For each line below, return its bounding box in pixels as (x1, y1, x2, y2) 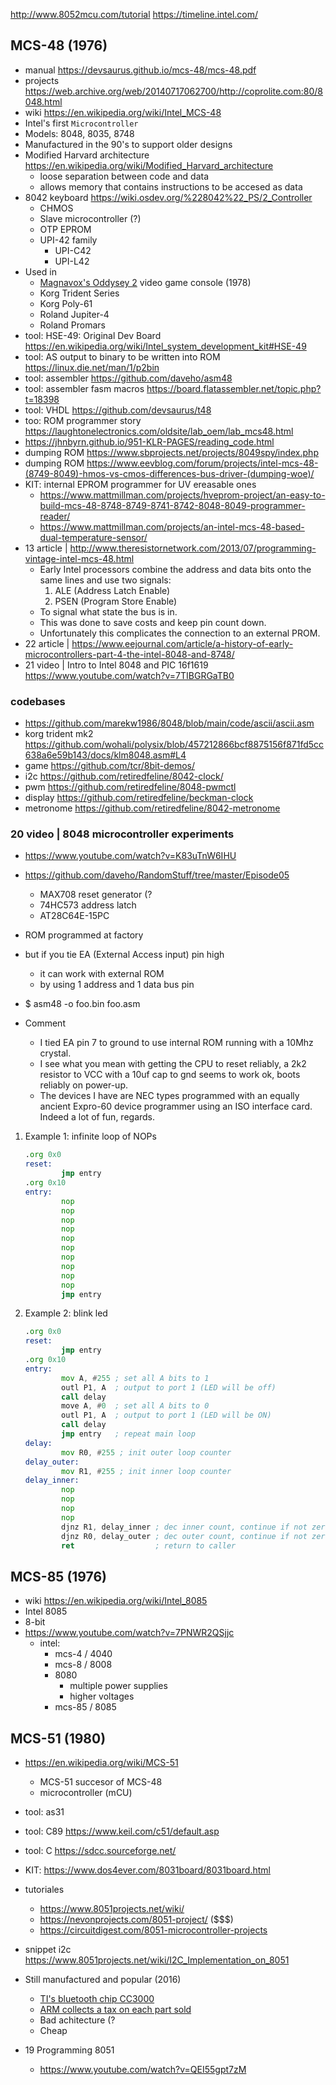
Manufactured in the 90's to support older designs (24, 138, 233, 150)
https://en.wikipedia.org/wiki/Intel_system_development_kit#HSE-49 (24, 340, 307, 352)
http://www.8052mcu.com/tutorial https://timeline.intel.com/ (10, 9, 259, 20)
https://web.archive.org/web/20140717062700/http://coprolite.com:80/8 (24, 85, 323, 97)
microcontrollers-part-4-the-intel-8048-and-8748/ (24, 648, 235, 660)
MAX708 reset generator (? (39, 889, 153, 901)
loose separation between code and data (39, 170, 209, 182)
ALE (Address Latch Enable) (54, 584, 171, 596)
